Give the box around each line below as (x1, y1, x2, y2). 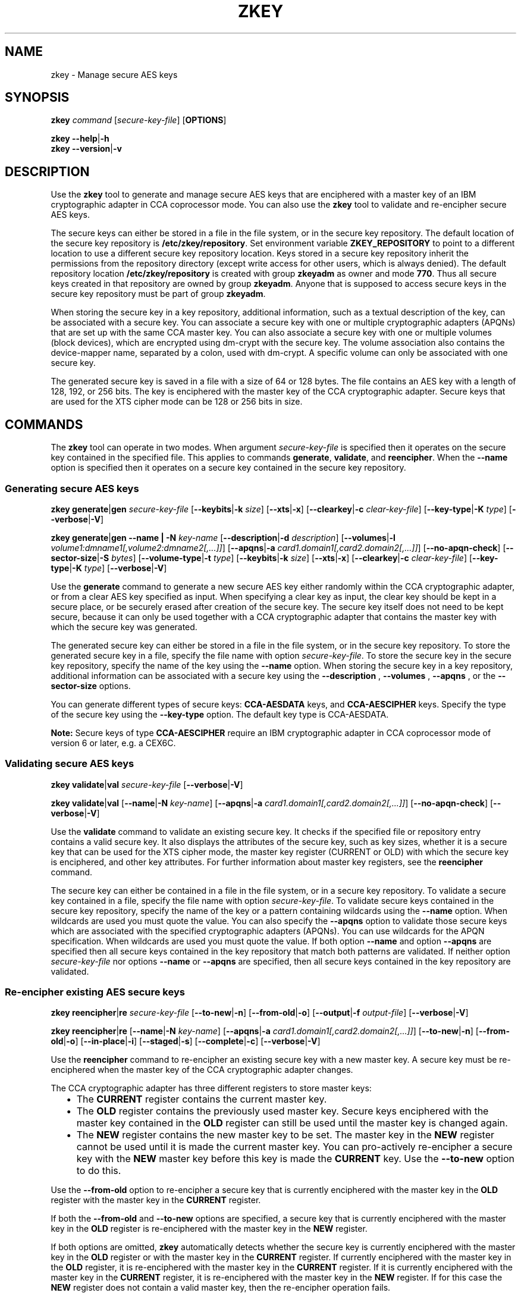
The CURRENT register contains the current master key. (76, 1093, 327, 1106)
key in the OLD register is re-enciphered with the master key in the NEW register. (51, 1223, 368, 1234)
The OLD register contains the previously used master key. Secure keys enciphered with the (76, 1105, 489, 1117)
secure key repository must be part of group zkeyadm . (51, 289, 266, 299)
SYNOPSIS (5, 90, 70, 105)
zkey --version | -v (51, 143, 122, 154)
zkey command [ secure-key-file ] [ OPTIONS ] (51, 115, 227, 126)
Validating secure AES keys (5, 757, 134, 770)
